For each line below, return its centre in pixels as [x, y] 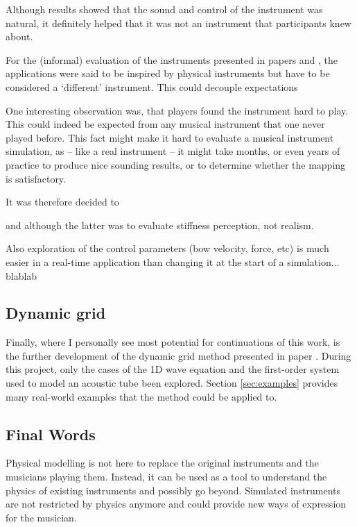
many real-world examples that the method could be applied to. [141, 396]
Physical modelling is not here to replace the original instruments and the [162, 463]
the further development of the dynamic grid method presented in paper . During [178, 355]
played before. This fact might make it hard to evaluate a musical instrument [170, 137]
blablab [21, 275]
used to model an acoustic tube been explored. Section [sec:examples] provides [172, 383]
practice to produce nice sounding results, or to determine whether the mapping [176, 164]
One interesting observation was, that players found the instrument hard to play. [177, 110]
